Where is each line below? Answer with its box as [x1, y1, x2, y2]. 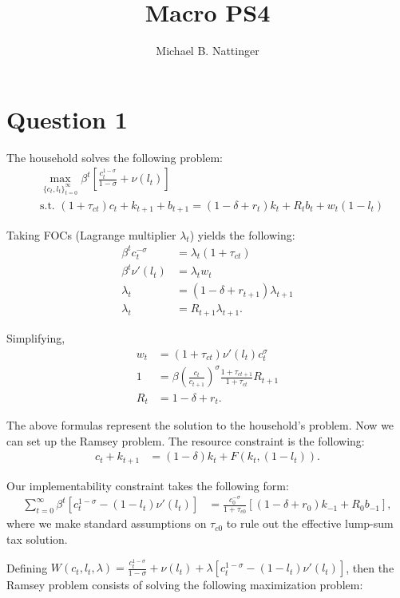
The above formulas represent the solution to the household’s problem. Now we [6, 416, 394, 433]
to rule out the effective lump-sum [226, 515, 394, 532]
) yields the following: [189, 226, 295, 243]
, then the [346, 559, 394, 576]
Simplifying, [6, 330, 65, 347]
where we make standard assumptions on [6, 515, 207, 532]
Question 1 [6, 102, 128, 135]
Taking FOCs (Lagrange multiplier [6, 226, 176, 243]
